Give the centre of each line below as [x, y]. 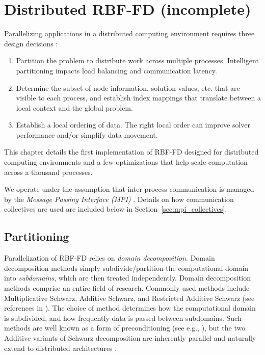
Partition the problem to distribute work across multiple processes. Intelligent [137, 60]
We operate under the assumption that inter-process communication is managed [129, 189]
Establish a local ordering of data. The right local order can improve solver [133, 125]
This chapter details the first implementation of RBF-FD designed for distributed [131, 152]
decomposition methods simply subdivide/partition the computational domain [126, 268]
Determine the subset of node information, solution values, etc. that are [128, 87]
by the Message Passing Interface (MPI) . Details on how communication [119, 199]
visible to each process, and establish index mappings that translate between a [138, 98]
